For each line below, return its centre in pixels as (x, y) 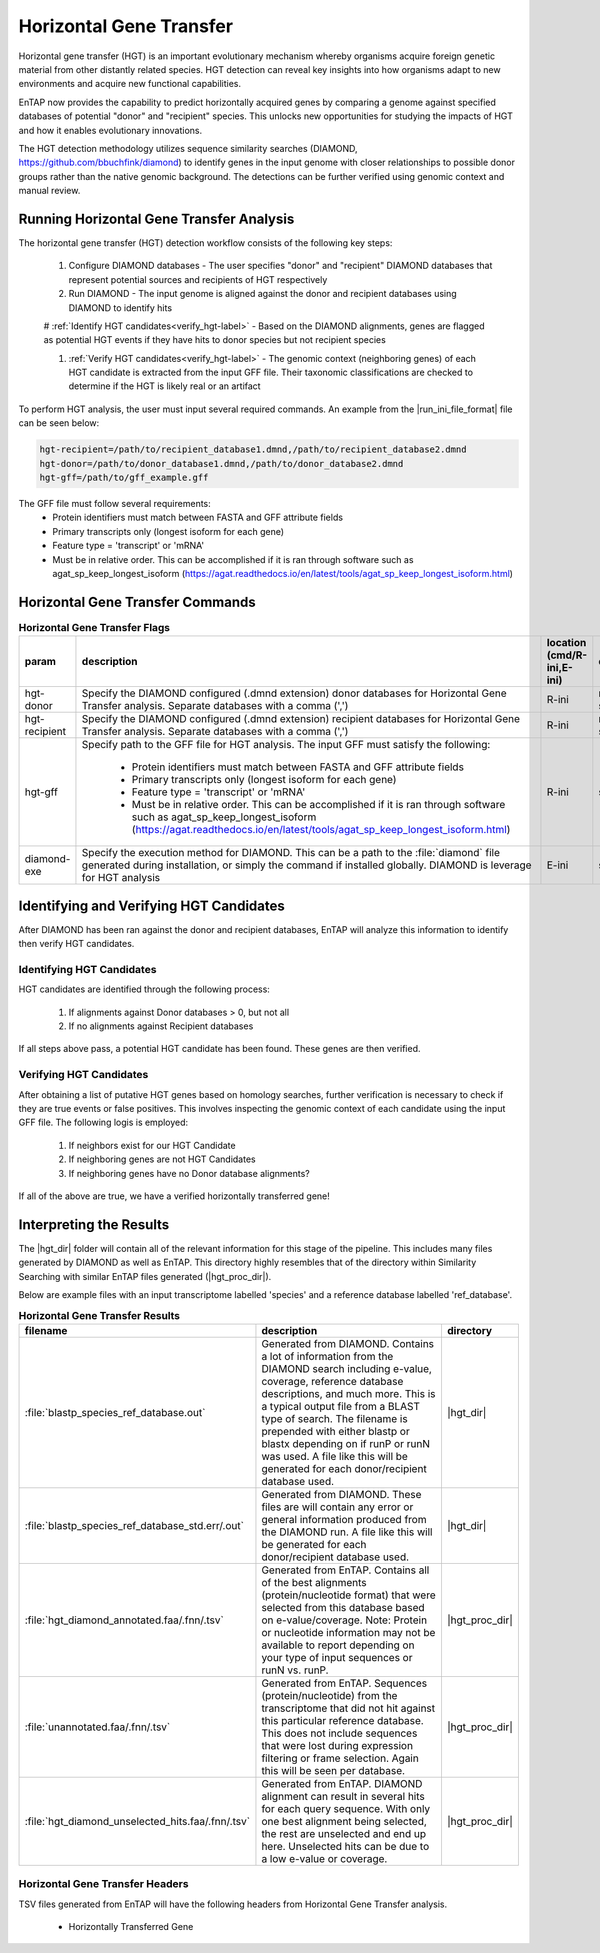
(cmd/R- (567, 655)
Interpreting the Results (94, 1224)
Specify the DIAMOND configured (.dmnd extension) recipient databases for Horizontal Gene (300, 719)
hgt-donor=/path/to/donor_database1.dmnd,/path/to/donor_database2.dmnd (221, 463)
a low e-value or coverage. (324, 1858)
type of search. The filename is (335, 1418)
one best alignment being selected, (344, 1821)
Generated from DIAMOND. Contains (348, 1343)
